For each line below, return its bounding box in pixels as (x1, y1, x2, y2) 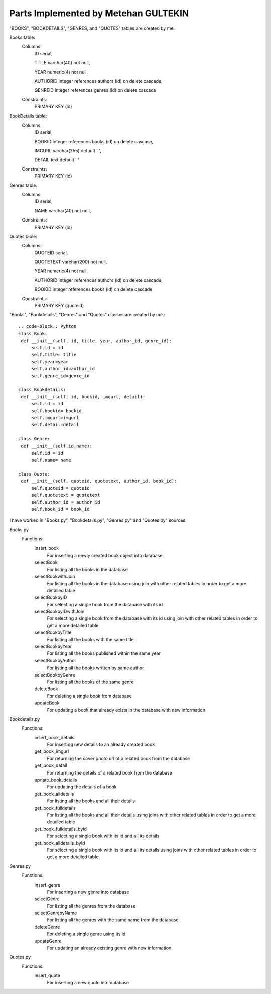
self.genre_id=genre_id (31, 373, 90, 379)
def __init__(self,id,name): (21, 443, 93, 449)
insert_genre (34, 881, 60, 888)
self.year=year (31, 359, 69, 364)
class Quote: (18, 471, 50, 477)
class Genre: (18, 436, 50, 442)
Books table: (9, 34, 35, 40)
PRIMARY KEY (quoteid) (34, 303, 84, 309)
